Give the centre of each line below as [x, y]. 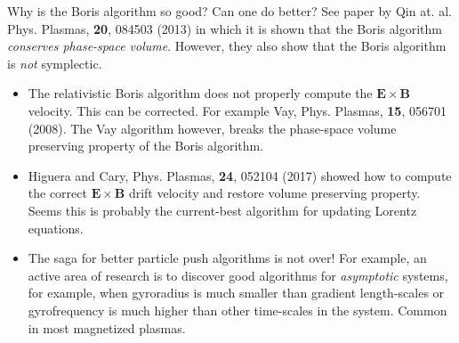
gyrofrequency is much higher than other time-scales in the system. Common [238, 310]
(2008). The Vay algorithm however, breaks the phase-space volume [212, 128]
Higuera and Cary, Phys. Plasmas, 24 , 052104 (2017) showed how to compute [240, 175]
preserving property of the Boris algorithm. [146, 146]
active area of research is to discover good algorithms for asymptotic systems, [238, 275]
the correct [57, 193]
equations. [56, 228]
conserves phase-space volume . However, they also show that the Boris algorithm [227, 46]
